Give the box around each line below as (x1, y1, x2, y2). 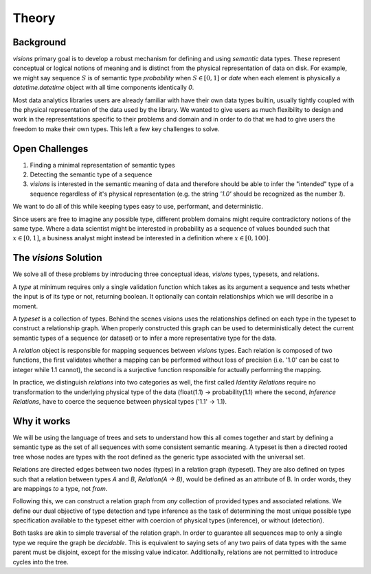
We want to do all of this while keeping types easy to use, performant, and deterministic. (12, 203, 264, 211)
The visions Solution (12, 252, 102, 264)
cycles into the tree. (12, 558, 69, 566)
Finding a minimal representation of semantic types (30, 161, 175, 169)
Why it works (12, 415, 71, 427)
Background (12, 36, 67, 48)
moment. (12, 302, 38, 310)
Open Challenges (12, 143, 89, 154)
